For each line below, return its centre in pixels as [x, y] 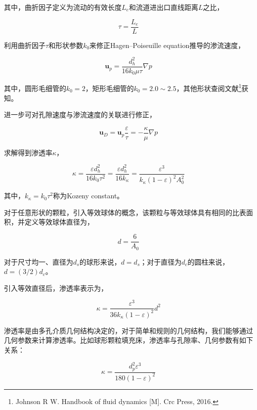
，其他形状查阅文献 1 [209, 87]
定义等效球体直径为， [59, 222]
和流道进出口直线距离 [163, 7]
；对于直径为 [161, 261]
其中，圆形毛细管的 [35, 88]
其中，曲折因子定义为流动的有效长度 [63, 7]
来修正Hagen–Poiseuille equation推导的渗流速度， [167, 45]
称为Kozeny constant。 [88, 196]
